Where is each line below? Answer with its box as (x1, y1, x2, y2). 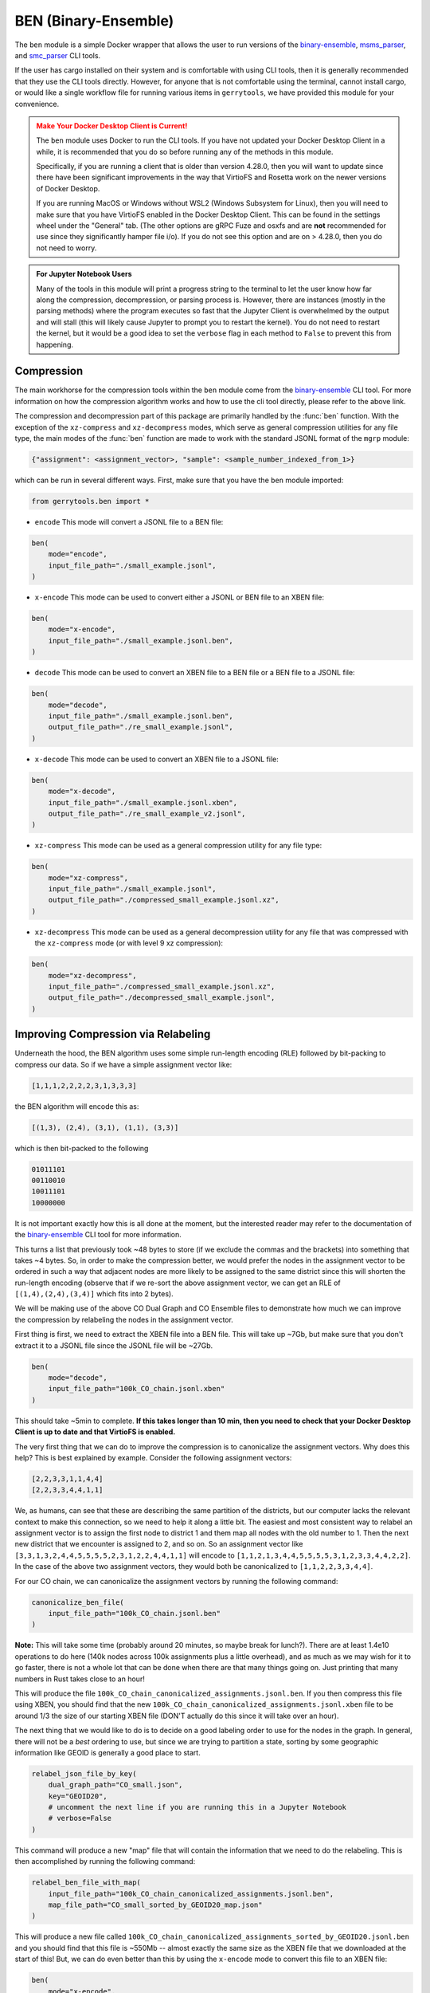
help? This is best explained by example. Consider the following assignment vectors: (14, 1452, 292, 1462)
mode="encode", (48, 550, 107, 559)
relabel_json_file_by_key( (31, 1769, 137, 1778)
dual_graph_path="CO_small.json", (48, 1780, 183, 1790)
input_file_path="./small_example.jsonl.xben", (48, 798, 238, 807)
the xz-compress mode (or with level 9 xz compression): (34, 938, 223, 948)
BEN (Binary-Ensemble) (14, 12, 174, 29)
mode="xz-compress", (48, 873, 129, 883)
